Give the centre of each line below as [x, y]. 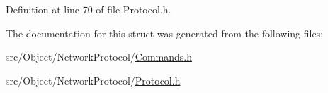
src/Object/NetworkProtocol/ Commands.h [99, 57]
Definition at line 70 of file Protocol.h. [89, 9]
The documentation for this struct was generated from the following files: [165, 33]
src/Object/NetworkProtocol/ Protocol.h [93, 80]
